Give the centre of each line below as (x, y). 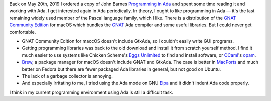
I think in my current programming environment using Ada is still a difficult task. (91, 92)
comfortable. (23, 32)
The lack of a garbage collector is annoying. (67, 76)
